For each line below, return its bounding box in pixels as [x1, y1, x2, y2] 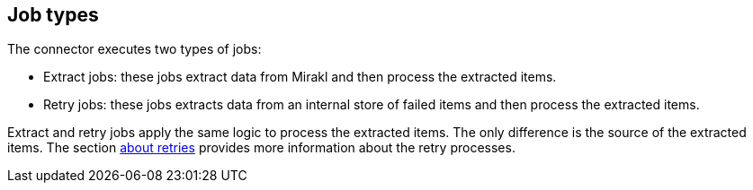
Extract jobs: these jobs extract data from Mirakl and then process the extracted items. [43, 69, 557, 85]
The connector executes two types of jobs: [7, 41, 262, 57]
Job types [7, 4, 99, 26]
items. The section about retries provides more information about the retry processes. [7, 140, 515, 156]
